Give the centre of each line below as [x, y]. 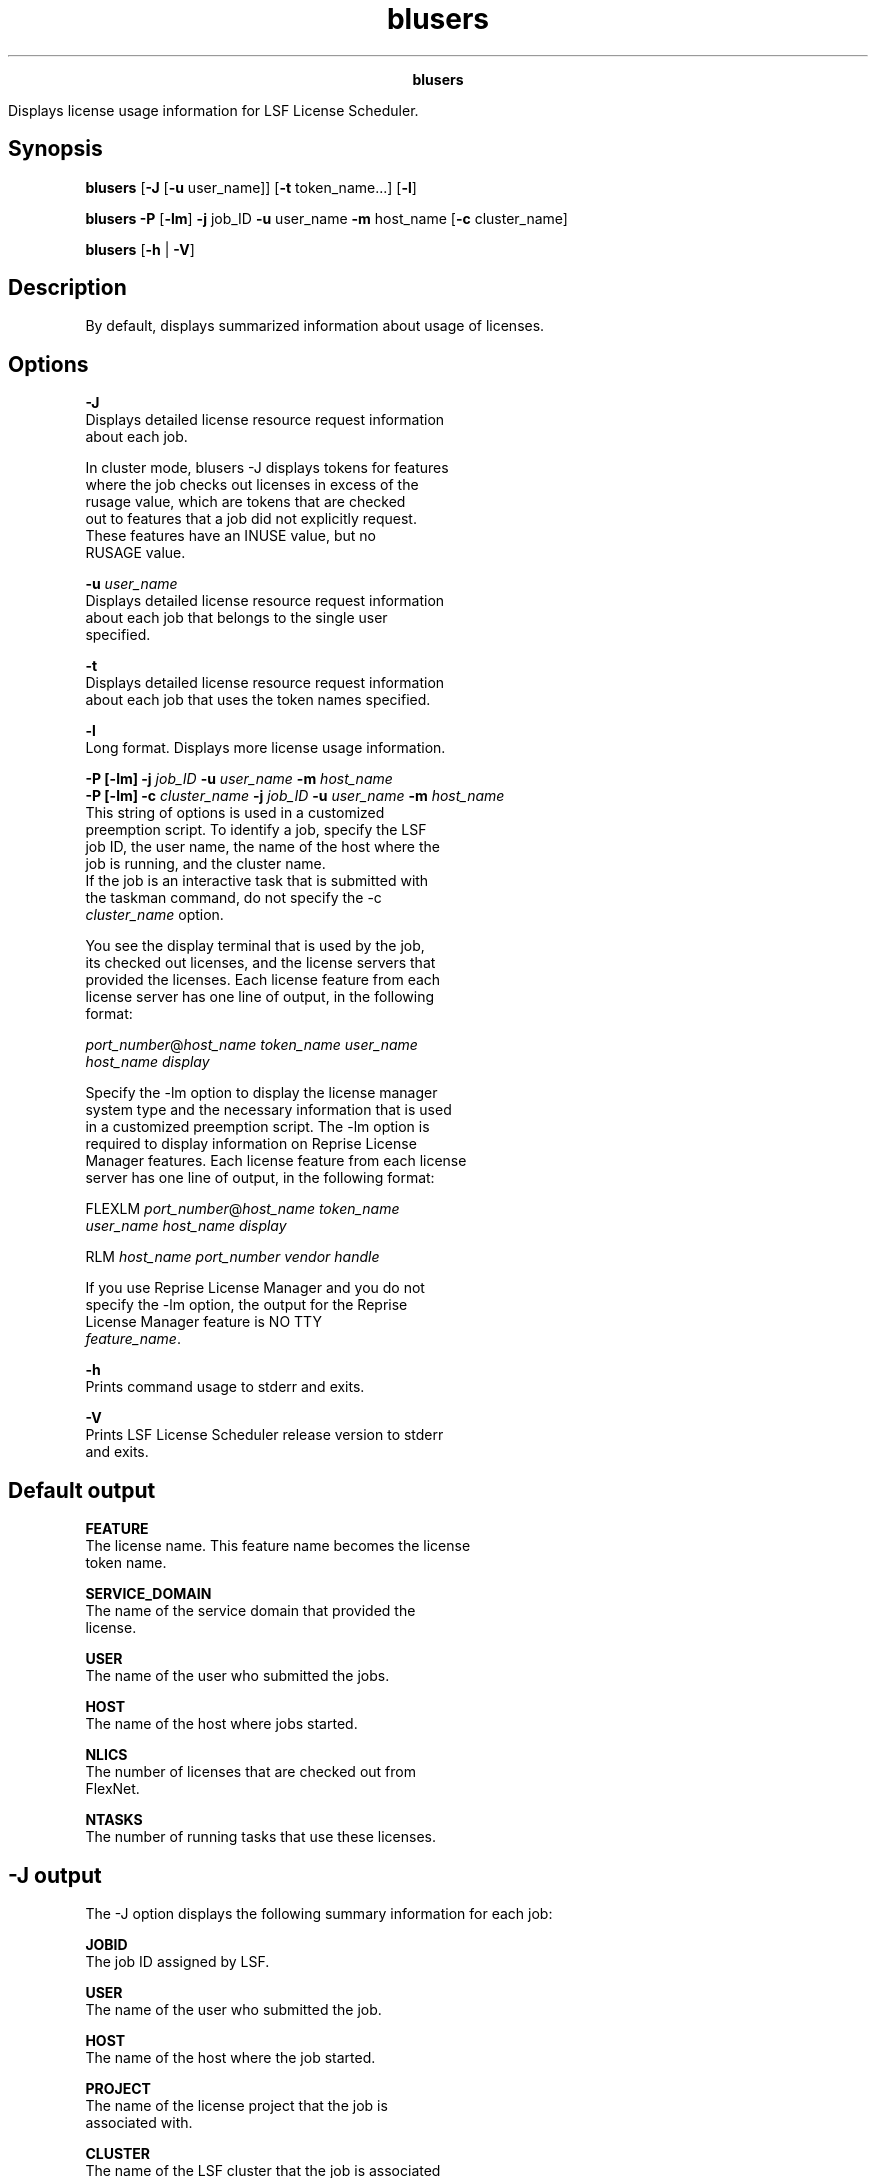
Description [67, 288]
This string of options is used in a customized [235, 813]
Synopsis [55, 149]
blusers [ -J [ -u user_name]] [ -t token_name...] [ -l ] [251, 187]
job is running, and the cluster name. [205, 864]
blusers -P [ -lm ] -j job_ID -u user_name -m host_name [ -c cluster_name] [326, 218]
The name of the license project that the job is [236, 2105]
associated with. [139, 2122]
